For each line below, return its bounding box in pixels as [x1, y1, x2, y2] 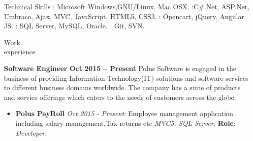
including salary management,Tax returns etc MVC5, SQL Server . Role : [15, 117, 236, 128]
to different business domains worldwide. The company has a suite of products [4, 82, 241, 93]
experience [4, 47, 35, 57]
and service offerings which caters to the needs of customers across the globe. [4, 92, 236, 102]
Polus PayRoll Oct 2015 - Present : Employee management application [15, 108, 233, 118]
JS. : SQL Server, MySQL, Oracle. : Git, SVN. [4, 21, 145, 31]
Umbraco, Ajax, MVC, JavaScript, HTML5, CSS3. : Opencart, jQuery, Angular [4, 11, 244, 21]
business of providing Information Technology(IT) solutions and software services [4, 72, 249, 83]
